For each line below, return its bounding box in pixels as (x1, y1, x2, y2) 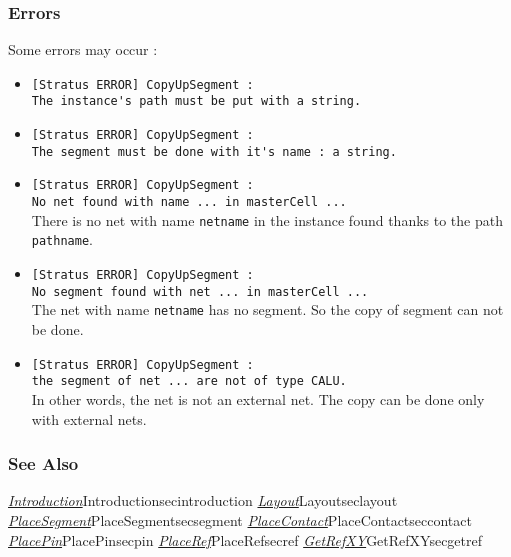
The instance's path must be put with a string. (31, 94, 362, 109)
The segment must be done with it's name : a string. (31, 144, 397, 159)
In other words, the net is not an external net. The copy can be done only (31, 388, 485, 409)
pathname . (31, 229, 93, 250)
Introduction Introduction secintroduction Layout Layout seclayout (8, 490, 398, 511)
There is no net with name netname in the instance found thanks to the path (31, 209, 503, 230)
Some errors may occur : (8, 39, 158, 60)
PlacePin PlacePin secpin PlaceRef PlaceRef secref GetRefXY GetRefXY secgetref (8, 529, 483, 550)
